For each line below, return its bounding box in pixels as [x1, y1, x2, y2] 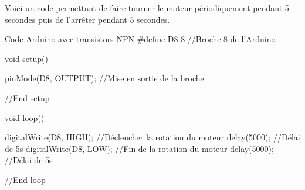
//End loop [5, 173, 46, 185]
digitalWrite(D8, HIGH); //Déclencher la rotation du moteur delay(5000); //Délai [5, 131, 300, 143]
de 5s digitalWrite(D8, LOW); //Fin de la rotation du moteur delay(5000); [5, 142, 274, 154]
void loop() [5, 111, 45, 123]
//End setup [5, 91, 50, 103]
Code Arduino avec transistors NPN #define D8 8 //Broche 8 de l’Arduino [5, 33, 276, 45]
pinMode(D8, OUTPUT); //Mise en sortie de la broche [5, 72, 204, 84]
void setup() [5, 52, 48, 64]
